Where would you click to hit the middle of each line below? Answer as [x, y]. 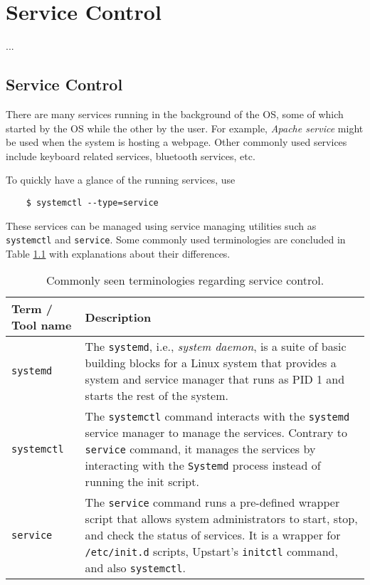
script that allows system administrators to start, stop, [221, 519]
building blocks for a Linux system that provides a [211, 363]
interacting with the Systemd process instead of [203, 465]
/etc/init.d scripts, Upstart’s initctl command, [211, 552]
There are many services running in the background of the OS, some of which [175, 114]
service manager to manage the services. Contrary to [216, 433]
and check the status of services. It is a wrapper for [213, 535]
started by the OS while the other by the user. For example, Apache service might [185, 128]
